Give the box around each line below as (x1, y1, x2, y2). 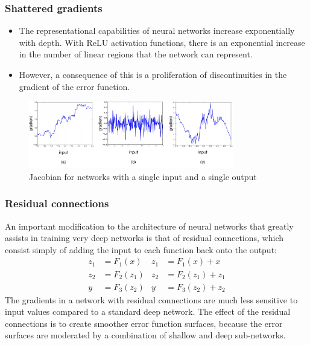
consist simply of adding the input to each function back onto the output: (5, 243, 277, 256)
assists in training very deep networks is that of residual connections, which (5, 231, 283, 244)
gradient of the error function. (19, 80, 130, 92)
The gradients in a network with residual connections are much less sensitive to (5, 293, 298, 306)
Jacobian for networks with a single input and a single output (29, 170, 257, 182)
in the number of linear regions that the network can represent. (19, 48, 253, 60)
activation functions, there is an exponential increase (110, 36, 305, 48)
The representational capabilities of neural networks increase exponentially (19, 24, 295, 37)
